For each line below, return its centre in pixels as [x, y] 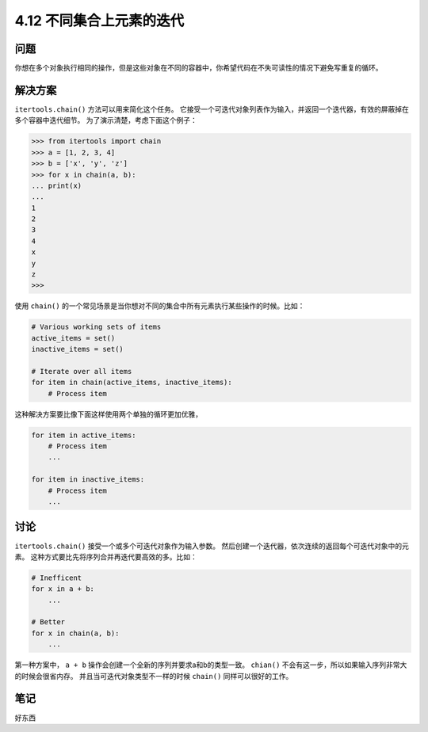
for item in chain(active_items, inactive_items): [132, 383]
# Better [48, 622]
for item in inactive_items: [88, 480]
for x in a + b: [63, 589]
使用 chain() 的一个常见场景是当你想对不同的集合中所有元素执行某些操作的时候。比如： [160, 306]
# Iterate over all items [82, 371]
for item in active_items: [84, 435]
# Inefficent [57, 578]
